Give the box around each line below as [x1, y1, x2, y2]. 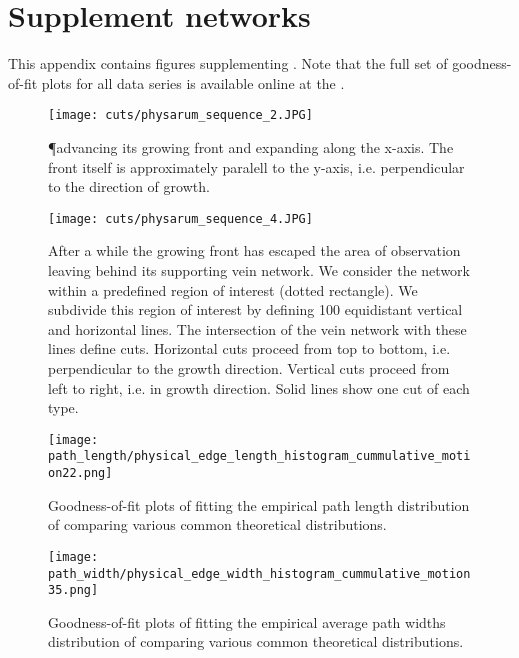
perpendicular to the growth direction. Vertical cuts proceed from [48, 357, 450, 378]
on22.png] [48, 466, 113, 481]
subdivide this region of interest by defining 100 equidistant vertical [48, 299, 463, 320]
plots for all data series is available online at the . [41, 72, 345, 93]
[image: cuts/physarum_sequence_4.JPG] [48, 211, 313, 226]
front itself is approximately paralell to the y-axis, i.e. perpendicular [48, 156, 465, 177]
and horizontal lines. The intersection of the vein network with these [48, 318, 467, 339]
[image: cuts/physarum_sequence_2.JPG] [48, 108, 313, 123]
